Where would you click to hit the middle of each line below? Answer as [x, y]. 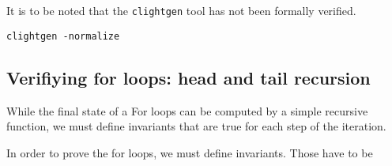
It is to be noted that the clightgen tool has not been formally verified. [181, 10]
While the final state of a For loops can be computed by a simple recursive [187, 110]
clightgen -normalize [63, 36]
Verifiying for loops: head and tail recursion [188, 77]
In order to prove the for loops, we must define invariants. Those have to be [190, 152]
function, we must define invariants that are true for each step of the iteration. [196, 126]
